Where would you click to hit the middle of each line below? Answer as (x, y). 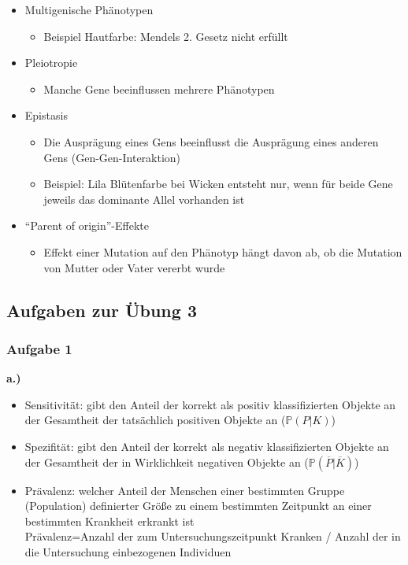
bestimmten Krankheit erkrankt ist (109, 521)
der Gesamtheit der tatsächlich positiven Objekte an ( (155, 420)
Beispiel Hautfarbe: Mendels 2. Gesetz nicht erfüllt (166, 36)
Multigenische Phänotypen (89, 9)
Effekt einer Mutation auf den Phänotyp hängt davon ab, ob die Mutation (223, 251)
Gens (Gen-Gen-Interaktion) (112, 157)
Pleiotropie (51, 63)
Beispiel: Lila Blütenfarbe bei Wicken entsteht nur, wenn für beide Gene (218, 184)
